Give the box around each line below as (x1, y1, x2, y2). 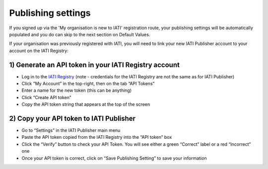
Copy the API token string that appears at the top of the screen (21, 102, 150, 108)
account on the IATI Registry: (9, 48, 69, 54)
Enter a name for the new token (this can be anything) (21, 87, 132, 94)
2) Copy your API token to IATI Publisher (9, 114, 136, 122)
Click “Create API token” (21, 94, 71, 100)
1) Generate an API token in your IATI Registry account (9, 60, 180, 69)
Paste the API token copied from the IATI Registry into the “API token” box (21, 134, 172, 140)
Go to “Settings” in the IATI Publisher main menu (21, 127, 121, 133)
